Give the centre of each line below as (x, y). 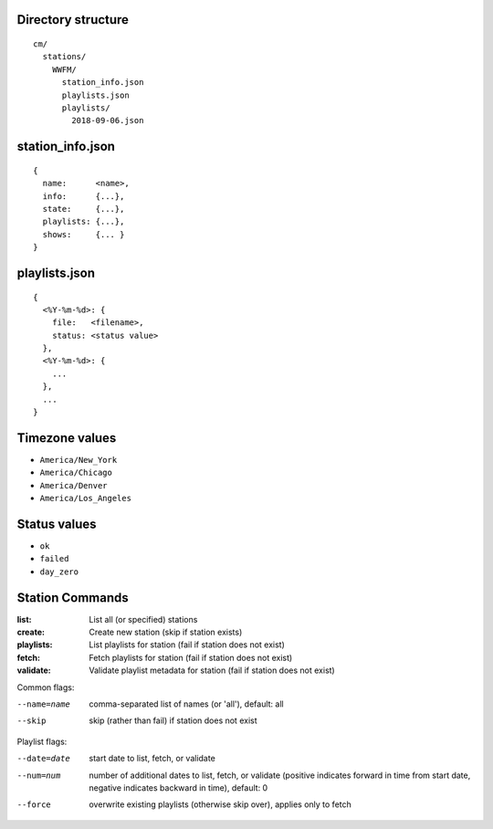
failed (54, 559)
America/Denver (74, 485)
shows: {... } (84, 234)
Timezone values (67, 438)
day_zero (59, 572)
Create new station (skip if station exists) (166, 632)
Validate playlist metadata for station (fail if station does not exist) (212, 670)
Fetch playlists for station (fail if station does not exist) (191, 657)
